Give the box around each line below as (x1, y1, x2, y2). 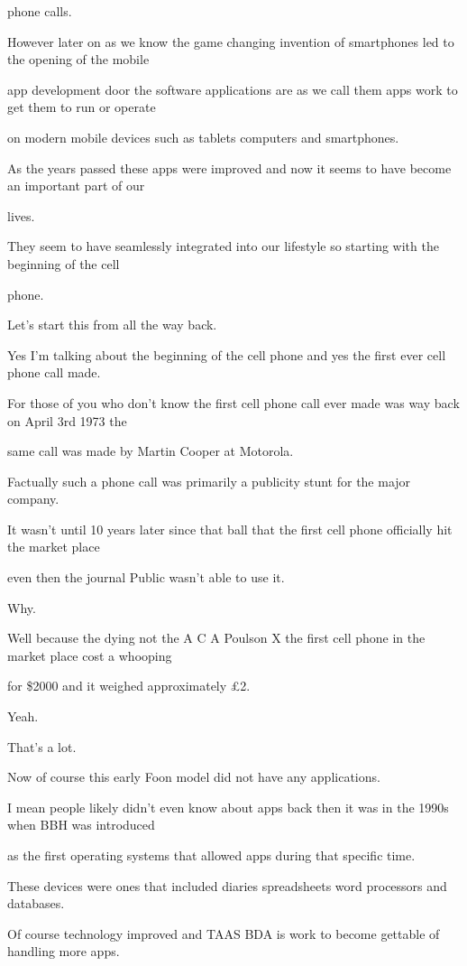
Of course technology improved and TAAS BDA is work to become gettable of (7, 924, 440, 943)
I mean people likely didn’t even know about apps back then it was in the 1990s (7, 797, 449, 816)
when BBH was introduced (7, 815, 155, 834)
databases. (7, 894, 65, 913)
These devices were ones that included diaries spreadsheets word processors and (7, 876, 447, 895)
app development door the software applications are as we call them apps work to (7, 79, 458, 98)
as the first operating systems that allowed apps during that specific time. (7, 846, 416, 864)
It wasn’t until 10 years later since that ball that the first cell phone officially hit (7, 519, 453, 538)
